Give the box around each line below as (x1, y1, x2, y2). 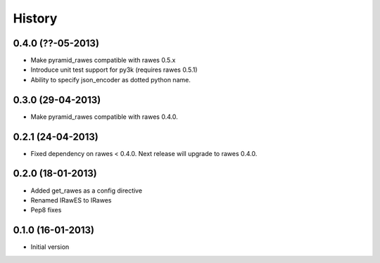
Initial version (30, 243, 70, 251)
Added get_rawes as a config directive (30, 186, 143, 195)
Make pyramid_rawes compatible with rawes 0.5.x (30, 56, 176, 65)
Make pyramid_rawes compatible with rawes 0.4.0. (30, 113, 179, 121)
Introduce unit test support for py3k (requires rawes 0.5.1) (30, 65, 198, 74)
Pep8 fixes (30, 206, 62, 214)
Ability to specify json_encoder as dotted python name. (30, 75, 191, 84)
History (13, 11, 58, 26)
